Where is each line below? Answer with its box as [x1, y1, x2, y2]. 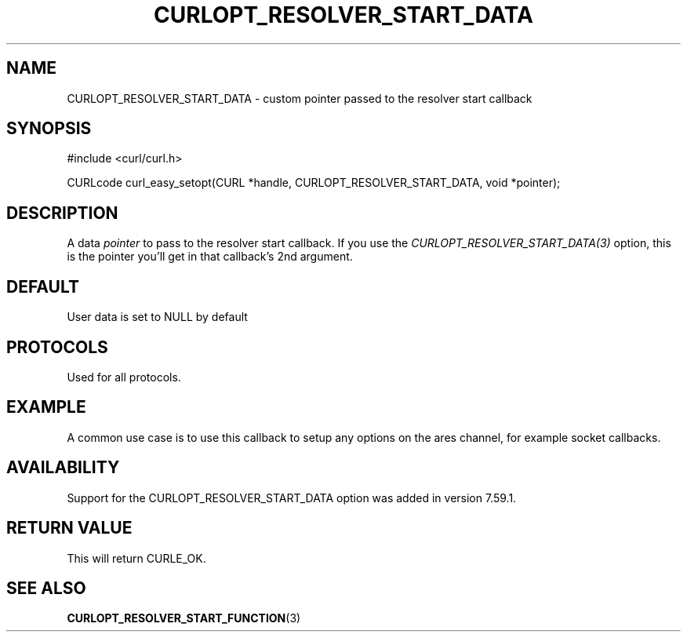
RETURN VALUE [6, 518, 133, 538]
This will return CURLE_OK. [67, 551, 206, 565]
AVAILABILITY [6, 458, 120, 478]
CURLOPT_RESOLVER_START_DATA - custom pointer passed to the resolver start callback [67, 91, 533, 105]
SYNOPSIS [6, 118, 92, 139]
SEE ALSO [6, 578, 86, 598]
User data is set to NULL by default [67, 310, 248, 324]
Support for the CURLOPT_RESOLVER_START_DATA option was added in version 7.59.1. [67, 490, 517, 505]
